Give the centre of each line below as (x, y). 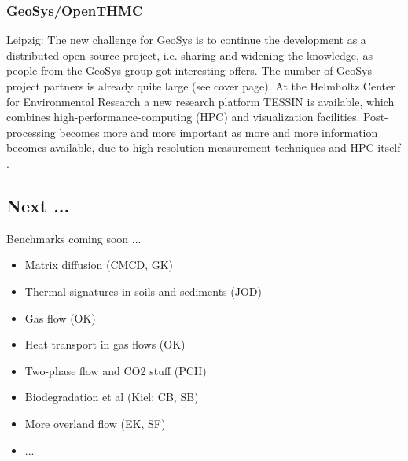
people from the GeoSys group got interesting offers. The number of (170, 70)
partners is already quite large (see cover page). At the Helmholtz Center (219, 86)
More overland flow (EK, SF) (95, 423)
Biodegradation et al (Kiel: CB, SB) (112, 397)
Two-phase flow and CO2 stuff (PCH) (116, 370)
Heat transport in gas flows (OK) (105, 344)
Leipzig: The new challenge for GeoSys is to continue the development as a (186, 40)
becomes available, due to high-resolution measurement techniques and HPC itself (204, 148)
